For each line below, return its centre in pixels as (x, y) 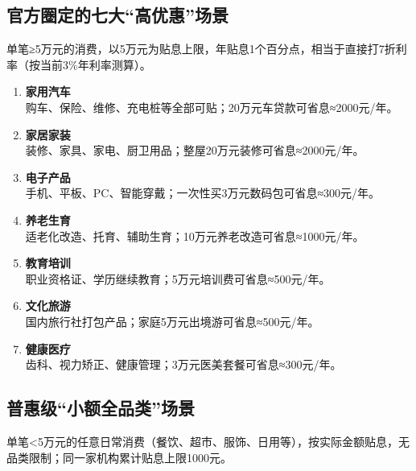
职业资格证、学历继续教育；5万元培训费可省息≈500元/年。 (178, 278)
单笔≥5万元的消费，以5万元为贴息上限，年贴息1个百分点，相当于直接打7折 (201, 49)
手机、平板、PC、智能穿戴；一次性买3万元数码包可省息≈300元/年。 (203, 193)
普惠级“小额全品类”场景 (101, 408)
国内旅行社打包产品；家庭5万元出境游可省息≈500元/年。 (172, 321)
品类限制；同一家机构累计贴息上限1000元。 (119, 457)
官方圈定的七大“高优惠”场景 (117, 15)
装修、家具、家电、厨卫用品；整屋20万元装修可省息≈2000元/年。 (195, 150)
